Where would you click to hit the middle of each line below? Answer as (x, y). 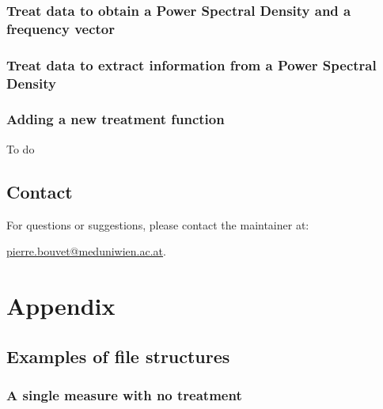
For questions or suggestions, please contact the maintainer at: (158, 224)
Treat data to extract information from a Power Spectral (191, 64)
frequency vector (61, 28)
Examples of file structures (118, 356)
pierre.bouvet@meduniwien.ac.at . (86, 251)
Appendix (61, 305)
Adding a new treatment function (116, 119)
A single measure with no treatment (124, 394)
